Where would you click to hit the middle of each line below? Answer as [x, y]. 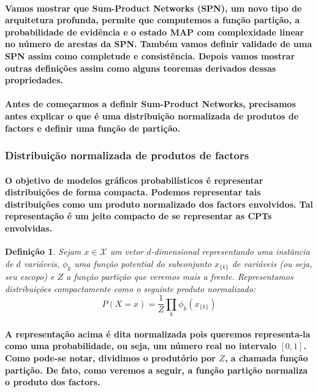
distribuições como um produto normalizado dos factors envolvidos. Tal [159, 204]
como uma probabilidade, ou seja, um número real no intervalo [141, 346]
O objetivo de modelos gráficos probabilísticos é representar [134, 180]
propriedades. [34, 80]
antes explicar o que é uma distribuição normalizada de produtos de [152, 115]
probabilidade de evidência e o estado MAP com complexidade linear [154, 32]
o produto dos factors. [53, 382]
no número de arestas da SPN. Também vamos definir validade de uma [159, 44]
